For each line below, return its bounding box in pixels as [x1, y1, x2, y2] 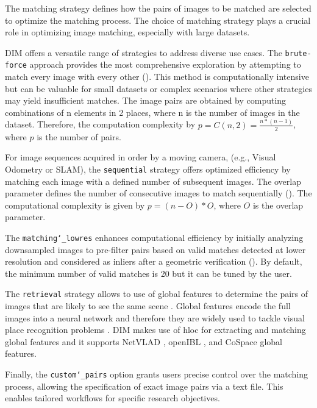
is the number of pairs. [37, 130, 121, 143]
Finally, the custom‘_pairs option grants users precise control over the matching [5, 367, 308, 380]
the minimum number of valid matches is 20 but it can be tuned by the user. [5, 267, 292, 279]
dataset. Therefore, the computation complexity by [5, 118, 196, 131]
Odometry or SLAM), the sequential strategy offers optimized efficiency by [5, 162, 291, 175]
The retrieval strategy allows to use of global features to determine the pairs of [5, 287, 308, 300]
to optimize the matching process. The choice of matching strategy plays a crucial [5, 13, 311, 26]
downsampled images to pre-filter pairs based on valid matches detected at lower [5, 243, 306, 256]
